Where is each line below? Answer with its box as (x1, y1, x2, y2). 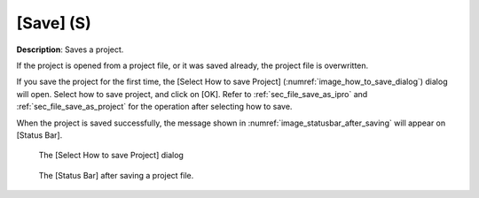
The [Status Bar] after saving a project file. (38, 170, 194, 180)
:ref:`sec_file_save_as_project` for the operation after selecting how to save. (16, 102, 293, 112)
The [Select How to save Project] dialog (38, 150, 184, 161)
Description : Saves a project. (16, 44, 124, 55)
